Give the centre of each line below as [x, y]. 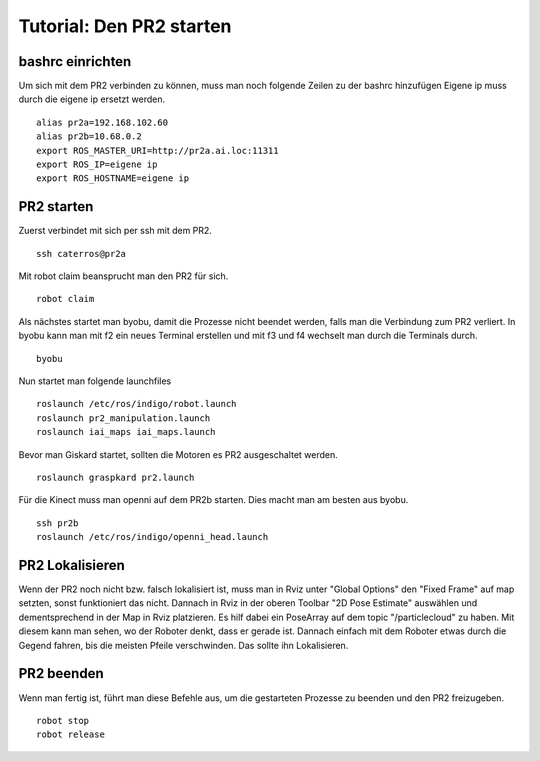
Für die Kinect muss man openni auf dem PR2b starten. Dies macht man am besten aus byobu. [213, 500]
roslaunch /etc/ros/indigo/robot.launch [136, 404]
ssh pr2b [57, 523]
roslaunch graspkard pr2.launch [115, 477]
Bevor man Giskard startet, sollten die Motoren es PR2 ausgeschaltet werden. [178, 454]
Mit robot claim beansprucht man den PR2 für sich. [123, 276]
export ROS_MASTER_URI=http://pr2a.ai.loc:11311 [157, 150]
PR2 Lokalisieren [71, 565]
